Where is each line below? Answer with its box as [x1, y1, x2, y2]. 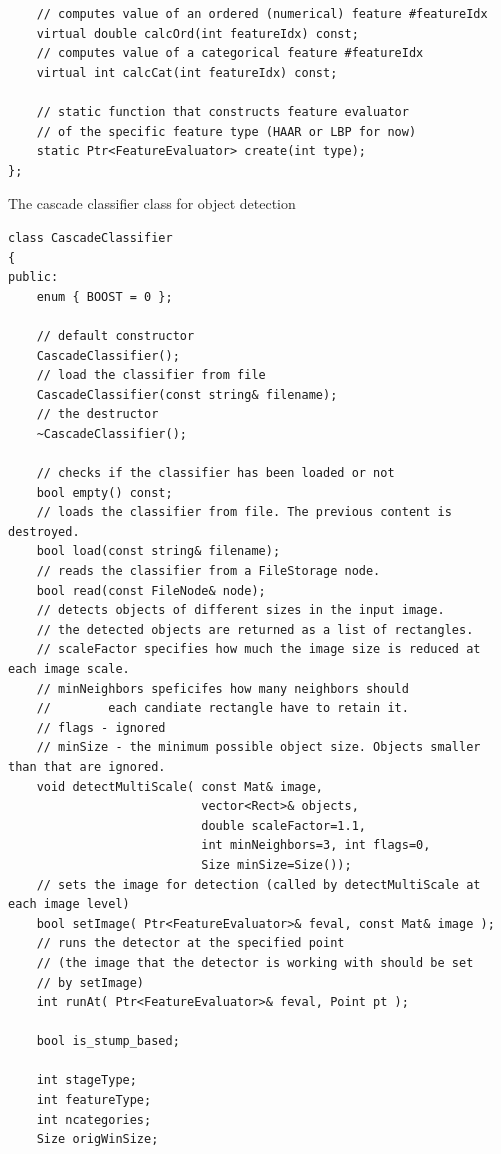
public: [8, 270, 59, 285]
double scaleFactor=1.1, [201, 818, 366, 833]
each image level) [8, 897, 130, 912]
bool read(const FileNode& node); [36, 583, 266, 598]
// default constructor [36, 328, 195, 343]
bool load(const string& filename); [36, 544, 281, 559]
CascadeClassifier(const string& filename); [36, 387, 338, 402]
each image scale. [8, 662, 130, 676]
